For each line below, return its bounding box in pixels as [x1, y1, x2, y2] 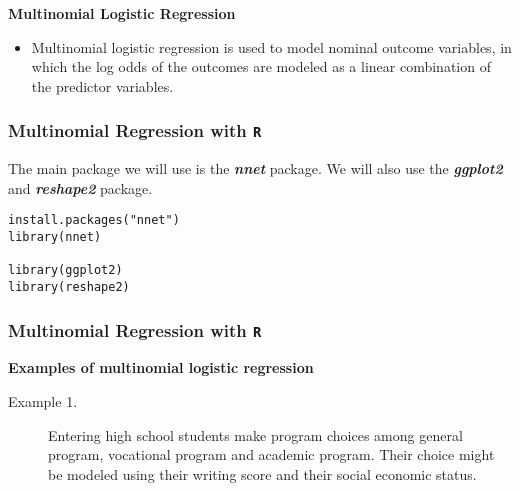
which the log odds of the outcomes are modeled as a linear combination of [31, 56, 491, 77]
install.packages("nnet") [8, 213, 180, 228]
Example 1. [8, 391, 78, 411]
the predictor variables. [31, 75, 174, 96]
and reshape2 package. [8, 177, 153, 198]
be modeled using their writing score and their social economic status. [48, 463, 477, 484]
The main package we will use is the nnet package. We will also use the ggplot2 [8, 158, 503, 179]
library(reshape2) [8, 279, 130, 294]
